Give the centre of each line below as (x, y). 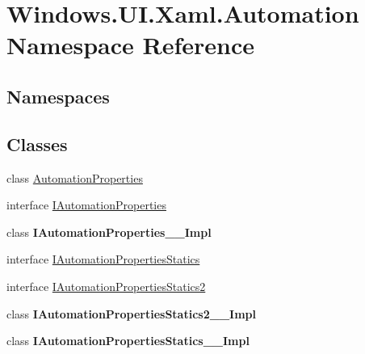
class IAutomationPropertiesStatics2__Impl (131, 313)
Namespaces (58, 96)
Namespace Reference (130, 45)
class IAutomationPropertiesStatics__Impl (128, 341)
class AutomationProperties (75, 177)
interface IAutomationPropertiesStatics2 (106, 286)
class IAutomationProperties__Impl (109, 232)
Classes (37, 143)
